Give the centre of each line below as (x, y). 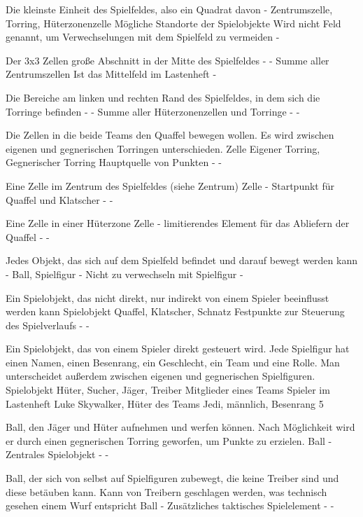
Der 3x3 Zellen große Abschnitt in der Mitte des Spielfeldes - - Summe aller (168, 60)
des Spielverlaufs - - (48, 325)
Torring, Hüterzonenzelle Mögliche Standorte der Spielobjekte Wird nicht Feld (173, 23)
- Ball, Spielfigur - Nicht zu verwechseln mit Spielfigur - (124, 274)
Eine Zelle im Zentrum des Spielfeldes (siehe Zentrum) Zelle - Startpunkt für (170, 185)
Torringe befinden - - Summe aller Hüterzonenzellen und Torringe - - (153, 111)
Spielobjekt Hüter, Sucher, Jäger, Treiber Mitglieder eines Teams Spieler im (168, 390)
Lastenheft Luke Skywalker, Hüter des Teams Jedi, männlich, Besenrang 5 (165, 403)
